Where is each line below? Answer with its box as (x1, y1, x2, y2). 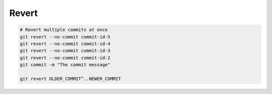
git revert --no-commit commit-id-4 (20, 40, 111, 46)
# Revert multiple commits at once (20, 27, 108, 32)
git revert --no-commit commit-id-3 (20, 48, 111, 53)
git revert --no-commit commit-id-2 (20, 55, 111, 60)
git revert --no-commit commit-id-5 (20, 34, 111, 39)
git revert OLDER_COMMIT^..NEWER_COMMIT (20, 75, 121, 81)
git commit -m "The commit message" (20, 62, 111, 67)
